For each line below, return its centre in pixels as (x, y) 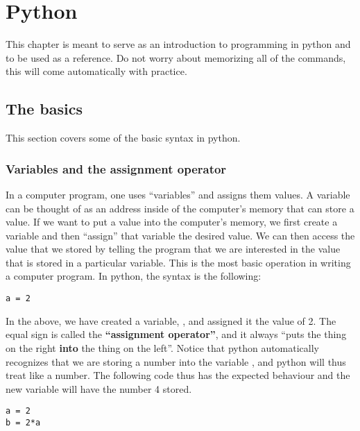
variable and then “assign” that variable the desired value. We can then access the (180, 235)
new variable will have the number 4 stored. (99, 388)
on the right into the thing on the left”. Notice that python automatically (163, 347)
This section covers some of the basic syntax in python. (123, 138)
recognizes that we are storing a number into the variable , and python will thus (176, 361)
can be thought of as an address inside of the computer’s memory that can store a (180, 208)
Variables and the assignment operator (116, 168)
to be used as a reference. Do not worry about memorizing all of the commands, (176, 57)
